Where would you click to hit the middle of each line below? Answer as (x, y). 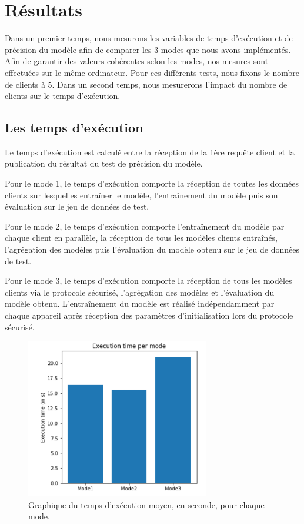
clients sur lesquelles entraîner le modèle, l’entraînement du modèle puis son (141, 195)
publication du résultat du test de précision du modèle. (104, 163)
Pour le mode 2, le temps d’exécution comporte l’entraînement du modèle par (145, 226)
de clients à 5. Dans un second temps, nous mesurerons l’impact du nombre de (146, 84)
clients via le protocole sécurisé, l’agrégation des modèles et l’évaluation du (140, 292)
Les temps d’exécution (74, 127)
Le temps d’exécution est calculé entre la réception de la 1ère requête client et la (150, 152)
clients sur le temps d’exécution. (63, 96)
